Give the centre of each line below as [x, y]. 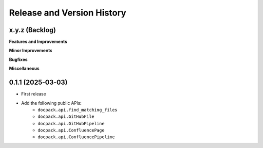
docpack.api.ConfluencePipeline [76, 137]
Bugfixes [18, 59]
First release [34, 94]
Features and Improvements [38, 42]
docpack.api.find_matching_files [78, 110]
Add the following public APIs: [51, 103]
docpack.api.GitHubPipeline [71, 123]
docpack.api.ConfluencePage [71, 130]
